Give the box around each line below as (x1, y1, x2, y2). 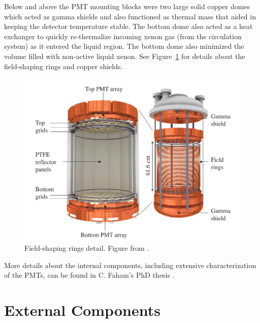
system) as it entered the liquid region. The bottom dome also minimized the (4, 41, 244, 51)
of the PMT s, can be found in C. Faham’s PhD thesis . (4, 270, 175, 280)
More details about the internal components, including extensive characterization (4, 259, 256, 270)
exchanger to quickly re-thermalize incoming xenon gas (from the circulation (4, 31, 242, 41)
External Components (4, 300, 160, 320)
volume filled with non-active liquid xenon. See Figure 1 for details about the (4, 50, 245, 61)
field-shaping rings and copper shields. (4, 61, 123, 71)
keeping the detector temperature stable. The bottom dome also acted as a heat (4, 21, 253, 32)
